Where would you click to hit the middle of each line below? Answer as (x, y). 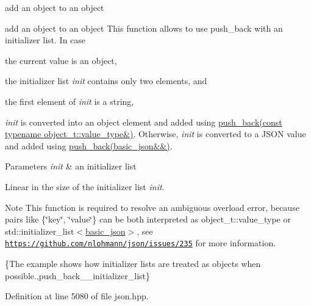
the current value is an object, (61, 60)
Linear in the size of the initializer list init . (85, 186)
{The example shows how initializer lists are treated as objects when (133, 263)
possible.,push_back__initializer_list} (77, 275)
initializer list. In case (45, 40)
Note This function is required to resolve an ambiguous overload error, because (152, 207)
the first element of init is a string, (70, 101)
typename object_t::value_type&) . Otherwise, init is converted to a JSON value (155, 134)
